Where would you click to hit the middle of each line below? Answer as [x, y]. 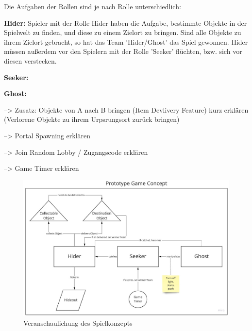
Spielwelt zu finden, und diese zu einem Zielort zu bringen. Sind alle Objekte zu [123, 32]
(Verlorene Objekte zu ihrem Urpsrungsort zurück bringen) [92, 119]
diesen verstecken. [30, 60]
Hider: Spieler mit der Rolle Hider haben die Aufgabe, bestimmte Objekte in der [126, 23]
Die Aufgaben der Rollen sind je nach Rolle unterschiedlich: [92, 6]
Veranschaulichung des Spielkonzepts [78, 323]
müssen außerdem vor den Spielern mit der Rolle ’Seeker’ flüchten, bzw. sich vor [123, 51]
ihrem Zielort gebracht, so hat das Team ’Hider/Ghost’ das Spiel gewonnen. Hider [126, 41]
